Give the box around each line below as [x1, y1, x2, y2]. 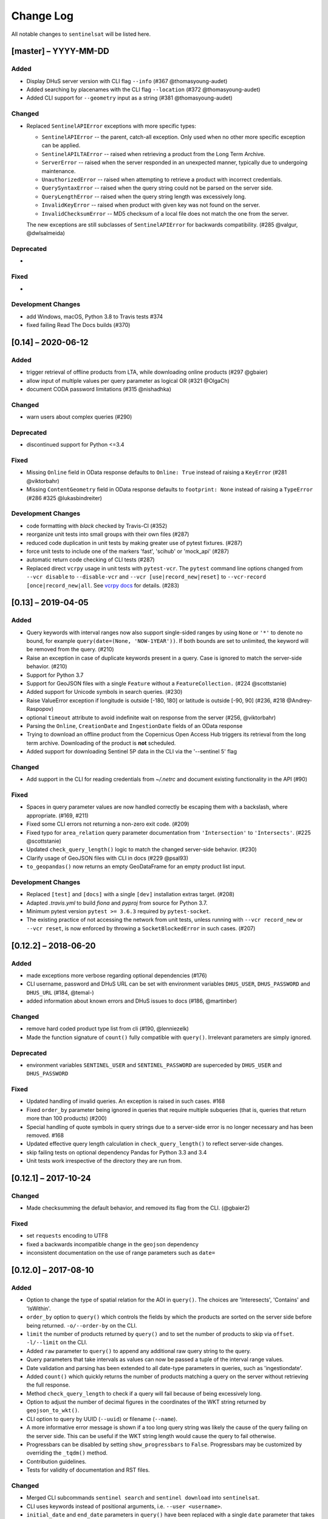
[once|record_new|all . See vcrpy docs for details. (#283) [26, 581, 179, 589]
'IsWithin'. [26, 1305, 51, 1312]
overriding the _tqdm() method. [26, 1449, 108, 1456]
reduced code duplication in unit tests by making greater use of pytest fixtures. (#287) [26, 539, 243, 546]
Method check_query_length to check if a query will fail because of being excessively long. [26, 1390, 262, 1397]
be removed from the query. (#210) [26, 646, 115, 653]
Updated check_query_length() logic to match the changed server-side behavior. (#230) [26, 846, 258, 853]
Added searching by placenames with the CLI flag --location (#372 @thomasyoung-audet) [26, 86, 261, 94]
